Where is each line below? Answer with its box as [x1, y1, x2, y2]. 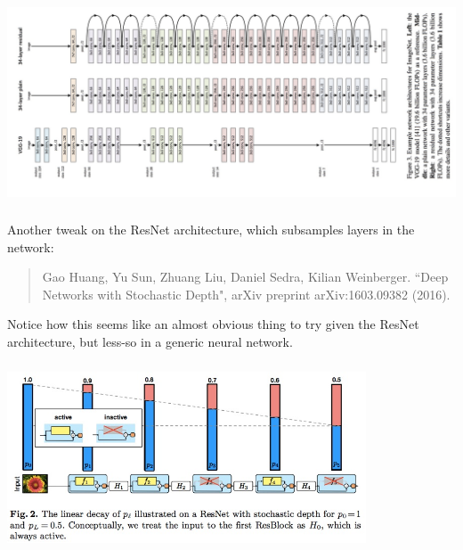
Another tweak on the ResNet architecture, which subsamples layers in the [7, 220, 415, 239]
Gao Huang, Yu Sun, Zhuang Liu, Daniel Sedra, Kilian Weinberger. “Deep [42, 267, 449, 286]
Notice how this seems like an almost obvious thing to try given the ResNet [7, 315, 419, 333]
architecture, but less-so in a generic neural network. [7, 332, 293, 351]
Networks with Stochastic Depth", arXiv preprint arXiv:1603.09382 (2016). [42, 284, 451, 303]
